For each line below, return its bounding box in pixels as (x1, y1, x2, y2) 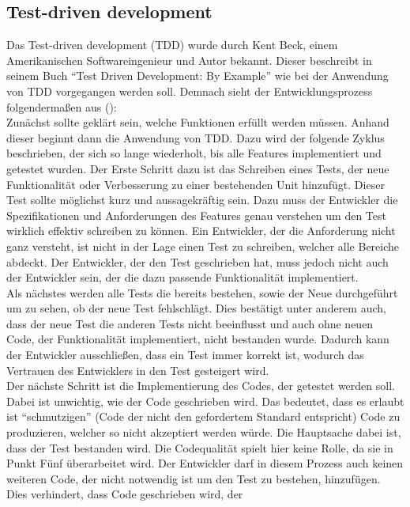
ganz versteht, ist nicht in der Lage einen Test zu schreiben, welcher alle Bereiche (6, 237, 400, 254)
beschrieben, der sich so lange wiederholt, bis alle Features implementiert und (6, 145, 382, 161)
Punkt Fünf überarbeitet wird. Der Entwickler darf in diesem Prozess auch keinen (6, 455, 404, 471)
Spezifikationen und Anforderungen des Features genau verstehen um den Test (6, 206, 386, 223)
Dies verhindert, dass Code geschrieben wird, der (6, 486, 243, 502)
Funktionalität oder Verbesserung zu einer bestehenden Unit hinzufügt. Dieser (6, 176, 385, 192)
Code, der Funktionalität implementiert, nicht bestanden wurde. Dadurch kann (6, 331, 389, 347)
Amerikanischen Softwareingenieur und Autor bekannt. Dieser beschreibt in (6, 51, 372, 68)
